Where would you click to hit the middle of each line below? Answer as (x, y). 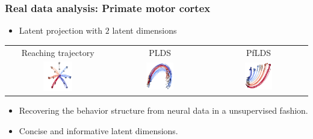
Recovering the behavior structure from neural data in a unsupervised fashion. (163, 110)
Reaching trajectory (58, 52)
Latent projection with (61, 30)
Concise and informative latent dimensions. (98, 130)
